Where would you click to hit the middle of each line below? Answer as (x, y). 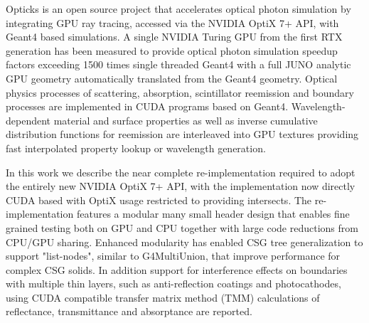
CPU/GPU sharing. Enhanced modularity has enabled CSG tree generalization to (184, 242)
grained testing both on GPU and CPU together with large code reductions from (182, 227)
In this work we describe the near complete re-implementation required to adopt (181, 172)
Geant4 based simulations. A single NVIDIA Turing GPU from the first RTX (174, 37)
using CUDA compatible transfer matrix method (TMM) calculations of (163, 297)
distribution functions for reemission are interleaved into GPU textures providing (182, 134)
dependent (28, 120)
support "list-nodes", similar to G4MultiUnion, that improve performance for (173, 256)
